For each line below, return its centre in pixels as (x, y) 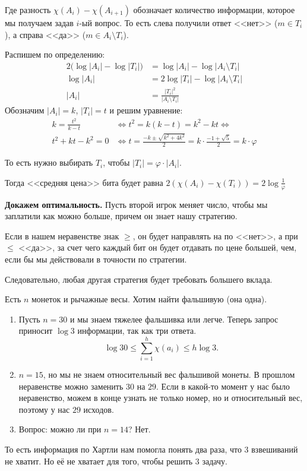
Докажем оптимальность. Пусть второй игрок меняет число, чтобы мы (136, 204)
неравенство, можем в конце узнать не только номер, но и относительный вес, (161, 398)
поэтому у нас (44, 409)
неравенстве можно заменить (71, 386)
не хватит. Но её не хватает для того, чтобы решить (99, 461)
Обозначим (25, 110)
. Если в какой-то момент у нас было (223, 386)
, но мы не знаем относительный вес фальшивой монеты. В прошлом (169, 374)
